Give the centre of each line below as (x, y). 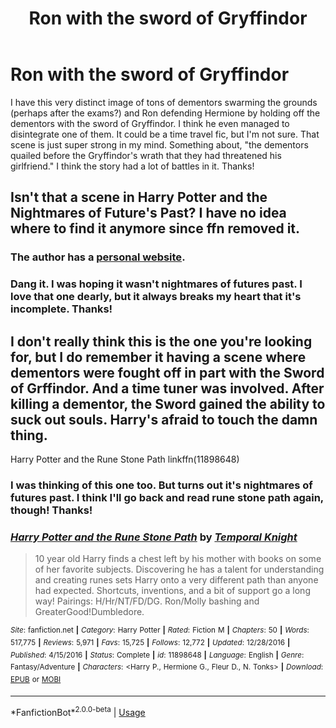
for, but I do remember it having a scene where (158, 357)
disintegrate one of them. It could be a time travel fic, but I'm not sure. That (165, 134)
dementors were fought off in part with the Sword (167, 372)
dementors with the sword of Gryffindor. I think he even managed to (150, 123)
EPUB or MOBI (36, 679)
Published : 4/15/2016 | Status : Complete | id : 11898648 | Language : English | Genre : (157, 655)
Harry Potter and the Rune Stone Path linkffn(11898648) (125, 459)
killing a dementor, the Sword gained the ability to (168, 403)
